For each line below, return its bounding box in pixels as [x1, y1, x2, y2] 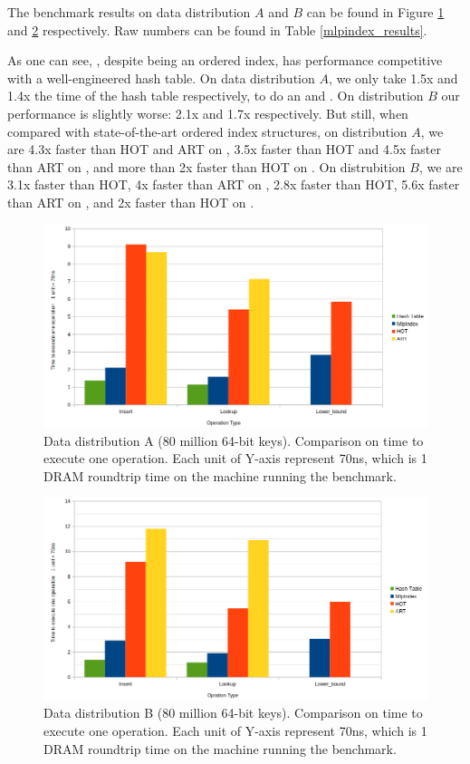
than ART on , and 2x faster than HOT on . [7, 192, 254, 211]
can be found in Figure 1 [306, 3, 445, 21]
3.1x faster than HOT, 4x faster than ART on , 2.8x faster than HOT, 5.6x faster [7, 175, 460, 194]
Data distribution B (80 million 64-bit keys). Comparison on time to [43, 703, 423, 722]
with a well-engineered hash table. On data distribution [7, 68, 315, 87]
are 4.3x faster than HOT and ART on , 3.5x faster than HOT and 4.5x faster [7, 140, 441, 159]
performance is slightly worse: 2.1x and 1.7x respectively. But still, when [7, 103, 408, 122]
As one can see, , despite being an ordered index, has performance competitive [7, 51, 443, 70]
